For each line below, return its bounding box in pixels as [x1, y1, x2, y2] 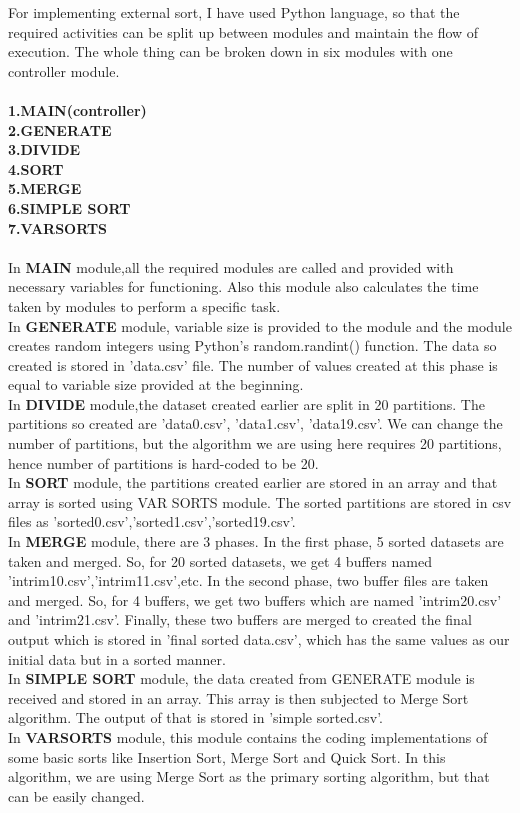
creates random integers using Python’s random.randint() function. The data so [8, 335, 497, 356]
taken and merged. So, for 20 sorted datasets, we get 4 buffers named [8, 550, 432, 571]
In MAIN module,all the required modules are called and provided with [8, 256, 454, 277]
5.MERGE [8, 178, 82, 199]
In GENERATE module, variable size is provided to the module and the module [8, 315, 512, 336]
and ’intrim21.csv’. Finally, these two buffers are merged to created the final [8, 609, 472, 630]
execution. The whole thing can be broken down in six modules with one [8, 41, 453, 62]
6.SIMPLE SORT [8, 197, 131, 218]
